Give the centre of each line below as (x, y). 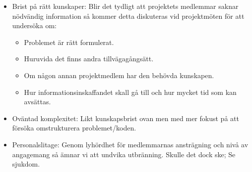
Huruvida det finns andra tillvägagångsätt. (89, 59)
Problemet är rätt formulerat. (69, 42)
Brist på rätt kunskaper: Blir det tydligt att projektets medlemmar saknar (125, 6)
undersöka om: (34, 25)
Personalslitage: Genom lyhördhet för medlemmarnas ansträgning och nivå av (130, 144)
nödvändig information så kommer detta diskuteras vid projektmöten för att (128, 16)
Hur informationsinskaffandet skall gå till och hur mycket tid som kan (130, 92)
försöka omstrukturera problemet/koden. (74, 128)
